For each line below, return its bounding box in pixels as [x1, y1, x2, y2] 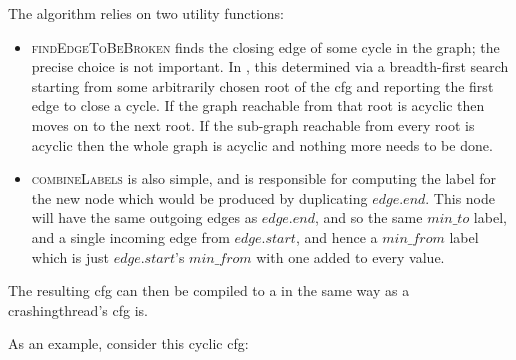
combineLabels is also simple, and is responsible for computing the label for [31, 168, 497, 189]
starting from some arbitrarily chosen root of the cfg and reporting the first [31, 75, 494, 96]
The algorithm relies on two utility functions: [8, 3, 284, 23]
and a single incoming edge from [31, 226, 230, 247]
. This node [425, 187, 496, 208]
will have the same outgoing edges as [31, 207, 258, 228]
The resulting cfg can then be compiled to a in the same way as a [8, 280, 410, 301]
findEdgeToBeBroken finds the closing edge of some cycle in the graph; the [31, 36, 500, 57]
